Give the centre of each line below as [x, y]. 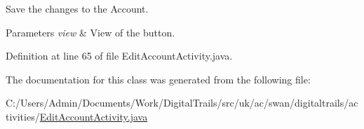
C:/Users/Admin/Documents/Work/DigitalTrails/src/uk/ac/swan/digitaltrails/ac [182, 103]
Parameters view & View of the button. [90, 32]
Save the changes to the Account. [77, 8]
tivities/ [23, 116]
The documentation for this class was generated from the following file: [158, 79]
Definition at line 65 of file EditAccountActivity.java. [119, 56]
